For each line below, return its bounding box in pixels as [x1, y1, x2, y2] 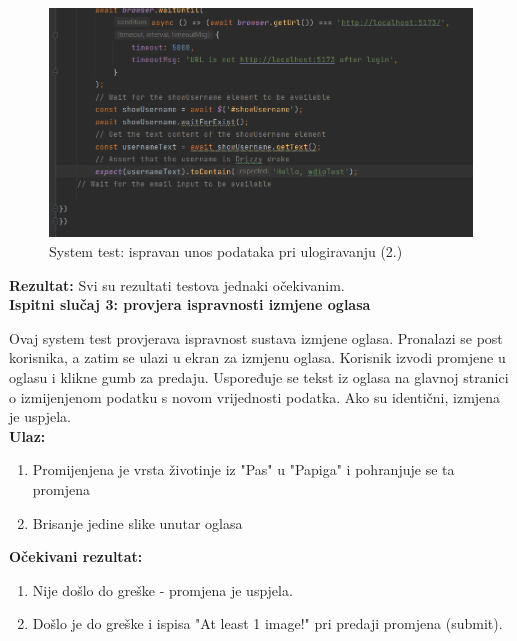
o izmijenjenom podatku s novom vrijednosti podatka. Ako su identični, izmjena [9, 386, 501, 407]
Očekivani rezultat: [9, 546, 143, 567]
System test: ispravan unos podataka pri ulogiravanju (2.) [49, 241, 403, 261]
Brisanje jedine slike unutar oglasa [32, 512, 243, 533]
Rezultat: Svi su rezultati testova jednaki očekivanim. [9, 274, 345, 295]
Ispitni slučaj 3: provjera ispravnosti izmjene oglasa [9, 294, 371, 315]
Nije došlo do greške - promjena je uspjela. [32, 579, 293, 600]
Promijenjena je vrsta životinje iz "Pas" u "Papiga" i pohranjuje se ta [32, 459, 455, 480]
